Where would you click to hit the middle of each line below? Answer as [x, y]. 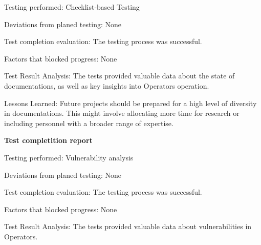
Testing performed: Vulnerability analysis [69, 157]
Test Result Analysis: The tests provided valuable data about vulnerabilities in [128, 226]
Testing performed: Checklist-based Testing [72, 7]
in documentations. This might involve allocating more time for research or [122, 113]
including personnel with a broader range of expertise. [89, 123]
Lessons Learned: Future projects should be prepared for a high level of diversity [130, 103]
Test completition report [48, 140]
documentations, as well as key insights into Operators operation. [107, 85]
